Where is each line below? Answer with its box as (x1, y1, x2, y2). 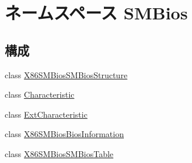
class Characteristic (5, 88, 75, 101)
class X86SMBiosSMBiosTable (5, 147, 114, 159)
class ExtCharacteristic (5, 108, 87, 120)
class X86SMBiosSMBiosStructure (5, 68, 127, 81)
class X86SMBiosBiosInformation (5, 128, 124, 140)
